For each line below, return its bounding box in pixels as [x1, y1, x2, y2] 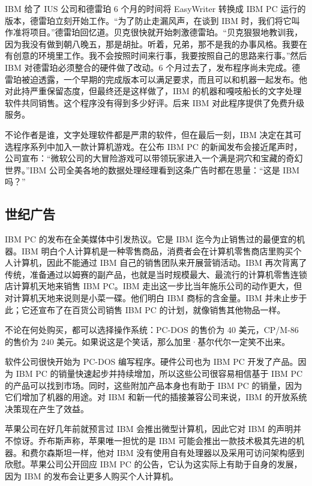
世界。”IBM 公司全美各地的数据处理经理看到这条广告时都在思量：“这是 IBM [5, 163, 300, 176]
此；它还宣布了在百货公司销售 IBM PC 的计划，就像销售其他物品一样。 [5, 303, 286, 316]
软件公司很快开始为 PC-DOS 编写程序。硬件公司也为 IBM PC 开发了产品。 [5, 355, 298, 368]
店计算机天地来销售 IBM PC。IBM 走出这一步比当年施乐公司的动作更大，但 [5, 280, 302, 292]
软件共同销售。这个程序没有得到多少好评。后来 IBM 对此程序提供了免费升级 [5, 96, 305, 109]
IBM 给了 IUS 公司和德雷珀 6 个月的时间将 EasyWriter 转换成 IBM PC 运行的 [5, 2, 306, 14]
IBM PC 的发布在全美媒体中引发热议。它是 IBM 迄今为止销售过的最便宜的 [5, 233, 296, 245]
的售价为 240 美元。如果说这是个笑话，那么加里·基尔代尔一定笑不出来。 [5, 335, 290, 347]
